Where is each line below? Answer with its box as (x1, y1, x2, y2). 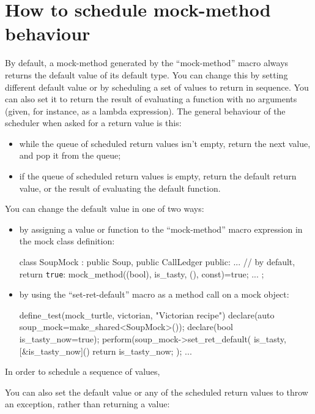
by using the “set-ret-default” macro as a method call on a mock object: (19, 288, 289, 301)
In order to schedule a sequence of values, (5, 365, 160, 378)
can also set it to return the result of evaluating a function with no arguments (5, 92, 297, 105)
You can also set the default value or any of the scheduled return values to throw (5, 385, 308, 398)
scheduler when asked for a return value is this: (5, 116, 182, 129)
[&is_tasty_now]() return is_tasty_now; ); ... (19, 344, 192, 357)
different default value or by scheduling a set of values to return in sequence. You (5, 80, 309, 93)
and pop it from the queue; (19, 149, 121, 162)
